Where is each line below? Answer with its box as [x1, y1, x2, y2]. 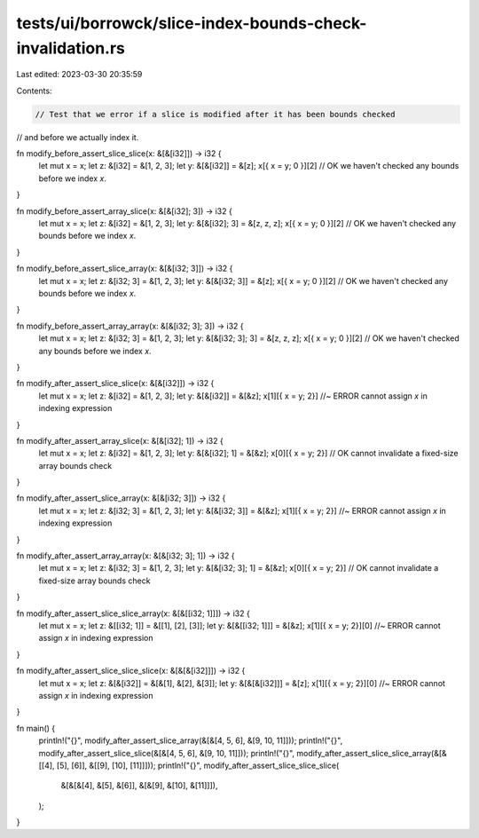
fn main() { [16, 723, 56, 733]
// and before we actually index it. [16, 131, 139, 142]
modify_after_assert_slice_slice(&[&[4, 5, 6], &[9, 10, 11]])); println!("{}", [38, 747, 295, 758]
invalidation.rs [16, 38, 126, 58]
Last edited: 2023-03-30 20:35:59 [16, 69, 143, 80]
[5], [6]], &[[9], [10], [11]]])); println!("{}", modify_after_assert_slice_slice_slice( [56, 760, 340, 771]
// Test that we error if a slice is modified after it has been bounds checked [35, 109, 396, 119]
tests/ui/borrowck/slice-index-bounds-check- [16, 13, 367, 33]
